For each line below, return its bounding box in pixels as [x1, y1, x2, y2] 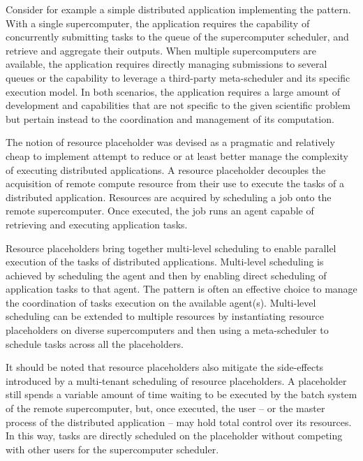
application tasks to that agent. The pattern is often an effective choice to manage [6, 281, 357, 296]
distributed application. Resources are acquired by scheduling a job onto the [6, 189, 332, 204]
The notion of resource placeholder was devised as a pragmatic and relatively [6, 135, 335, 149]
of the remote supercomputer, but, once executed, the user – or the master [6, 401, 325, 416]
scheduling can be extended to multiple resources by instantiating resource [6, 309, 324, 323]
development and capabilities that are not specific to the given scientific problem [6, 98, 350, 112]
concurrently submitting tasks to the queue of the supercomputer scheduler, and [6, 29, 349, 44]
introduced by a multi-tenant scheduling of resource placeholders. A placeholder [6, 373, 347, 388]
